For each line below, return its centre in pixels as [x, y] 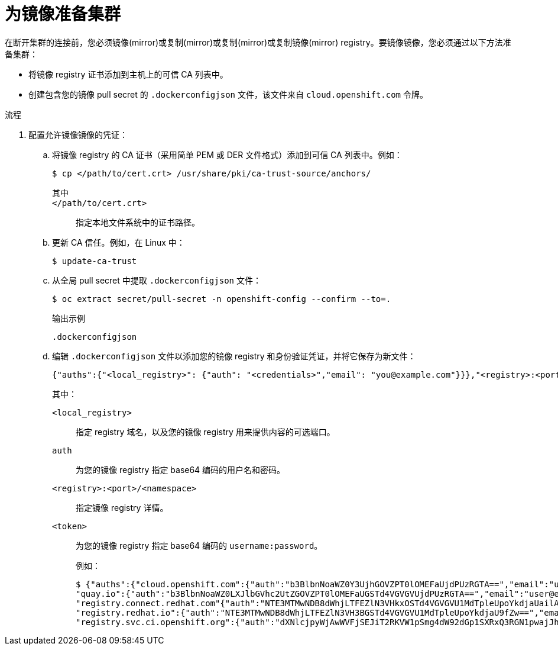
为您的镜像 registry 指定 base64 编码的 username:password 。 [199, 545]
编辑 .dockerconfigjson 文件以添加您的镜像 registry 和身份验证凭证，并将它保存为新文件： [234, 356]
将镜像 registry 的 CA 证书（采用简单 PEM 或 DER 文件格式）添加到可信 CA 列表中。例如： [227, 155]
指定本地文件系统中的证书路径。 [138, 222]
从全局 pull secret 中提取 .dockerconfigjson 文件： [157, 280]
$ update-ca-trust [95, 261]
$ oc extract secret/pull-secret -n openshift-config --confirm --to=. [222, 299]
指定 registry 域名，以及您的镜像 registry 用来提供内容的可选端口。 [205, 432]
